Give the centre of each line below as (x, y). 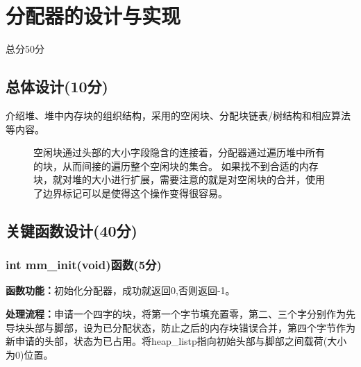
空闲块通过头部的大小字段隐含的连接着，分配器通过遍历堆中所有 (179, 152)
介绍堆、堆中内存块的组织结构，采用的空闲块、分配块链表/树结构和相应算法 (178, 115)
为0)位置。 (30, 354)
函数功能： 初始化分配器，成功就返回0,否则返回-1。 (120, 290)
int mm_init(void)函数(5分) (84, 265)
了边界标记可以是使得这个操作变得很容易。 (131, 193)
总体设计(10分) (57, 86)
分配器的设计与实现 (93, 16)
